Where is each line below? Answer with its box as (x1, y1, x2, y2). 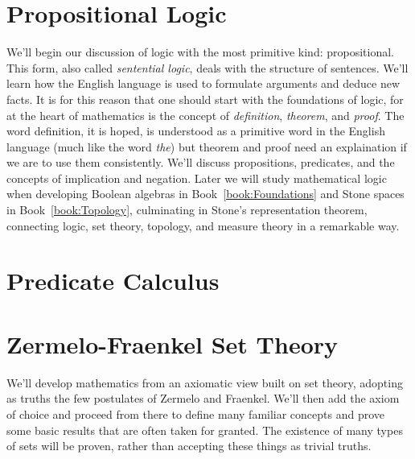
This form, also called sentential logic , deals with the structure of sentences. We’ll (6, 59, 409, 76)
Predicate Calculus (6, 264, 220, 297)
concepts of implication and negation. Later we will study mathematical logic (6, 169, 387, 186)
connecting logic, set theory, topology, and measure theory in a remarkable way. (6, 217, 400, 234)
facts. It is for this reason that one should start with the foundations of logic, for (6, 90, 404, 107)
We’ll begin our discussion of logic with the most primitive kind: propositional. (6, 43, 395, 60)
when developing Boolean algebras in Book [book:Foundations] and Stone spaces (6, 185, 405, 202)
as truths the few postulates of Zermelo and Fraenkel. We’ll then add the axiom (6, 390, 400, 407)
